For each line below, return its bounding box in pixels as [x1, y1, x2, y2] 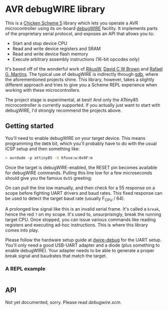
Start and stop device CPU [12, 40, 67, 46]
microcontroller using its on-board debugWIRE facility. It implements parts [5, 25, 158, 31]
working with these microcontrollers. [5, 87, 81, 93]
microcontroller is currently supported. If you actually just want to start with [5, 102, 160, 108]
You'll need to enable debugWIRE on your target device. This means [5, 135, 146, 141]
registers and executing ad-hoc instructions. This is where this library [5, 222, 148, 228]
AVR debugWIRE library [5, 3, 105, 15]
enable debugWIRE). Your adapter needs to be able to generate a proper [5, 248, 154, 254]
